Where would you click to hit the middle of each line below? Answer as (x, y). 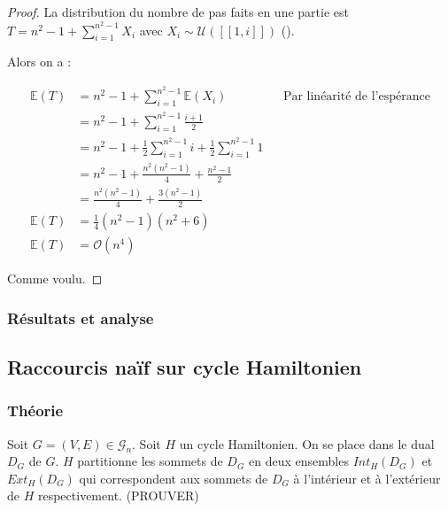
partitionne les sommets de (150, 461)
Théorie (35, 410)
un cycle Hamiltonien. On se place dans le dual (307, 443)
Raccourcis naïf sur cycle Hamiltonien (185, 366)
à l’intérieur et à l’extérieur (367, 478)
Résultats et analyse (81, 317)
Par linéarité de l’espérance (356, 97)
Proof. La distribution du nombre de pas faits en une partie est (178, 12)
